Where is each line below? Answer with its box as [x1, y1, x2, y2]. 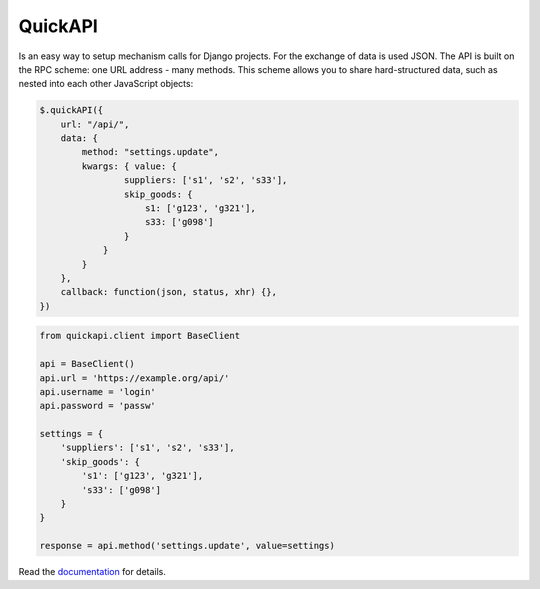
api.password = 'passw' [39, 400, 157, 412]
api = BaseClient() [39, 358, 135, 370]
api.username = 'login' [39, 386, 157, 397]
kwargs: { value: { [81, 160, 177, 172]
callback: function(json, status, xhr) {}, [60, 286, 277, 298]
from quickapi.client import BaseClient [39, 330, 240, 342]
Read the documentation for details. [18, 566, 167, 578]
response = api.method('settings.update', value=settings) [39, 540, 335, 552]
